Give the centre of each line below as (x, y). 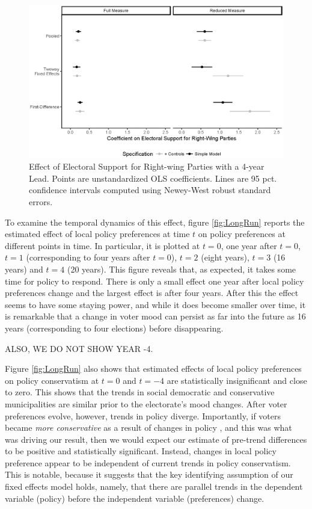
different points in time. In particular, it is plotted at (102, 245)
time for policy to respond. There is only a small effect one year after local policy (154, 281)
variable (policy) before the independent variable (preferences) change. (135, 498)
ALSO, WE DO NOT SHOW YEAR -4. (79, 348)
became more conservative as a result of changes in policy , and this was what (148, 427)
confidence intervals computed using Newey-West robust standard (150, 190)
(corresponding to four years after (88, 257)
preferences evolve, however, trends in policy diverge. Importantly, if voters (143, 415)
